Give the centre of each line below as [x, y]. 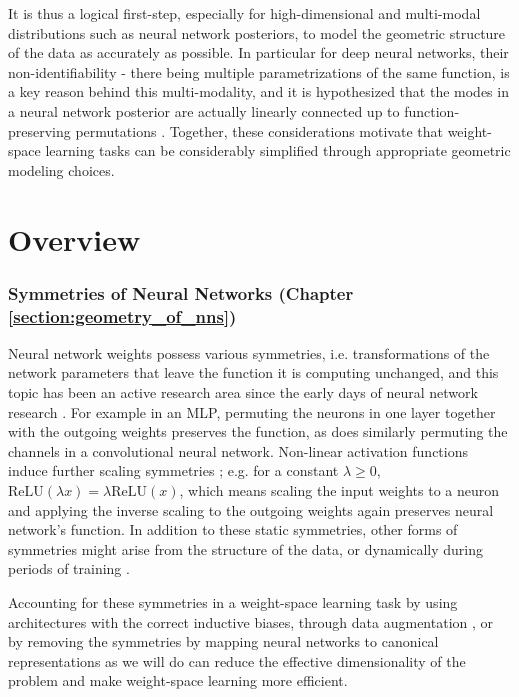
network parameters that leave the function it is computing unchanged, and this [253, 372]
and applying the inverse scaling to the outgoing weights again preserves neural [251, 509]
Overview [74, 238]
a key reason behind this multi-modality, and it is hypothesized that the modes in [258, 91]
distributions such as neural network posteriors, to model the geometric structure [257, 32]
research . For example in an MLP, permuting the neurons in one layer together [252, 411]
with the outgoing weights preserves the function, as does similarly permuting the [258, 431]
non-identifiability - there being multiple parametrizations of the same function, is [259, 71]
